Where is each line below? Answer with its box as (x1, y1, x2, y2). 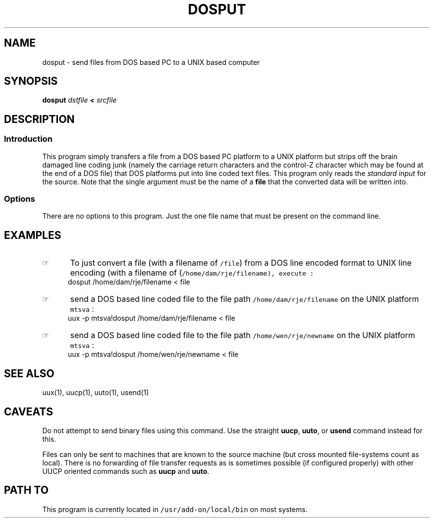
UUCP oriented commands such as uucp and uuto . (42, 466, 210, 475)
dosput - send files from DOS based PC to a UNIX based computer (42, 58, 260, 66)
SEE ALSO (4, 367, 54, 380)
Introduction (4, 134, 53, 144)
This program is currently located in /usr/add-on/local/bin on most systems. (42, 505, 308, 514)
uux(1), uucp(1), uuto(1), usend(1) (42, 388, 149, 397)
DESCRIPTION (4, 113, 75, 125)
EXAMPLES (4, 229, 61, 241)
